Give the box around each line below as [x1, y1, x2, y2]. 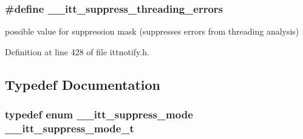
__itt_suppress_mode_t [5, 121, 134, 136]
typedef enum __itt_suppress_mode [5, 107, 193, 122]
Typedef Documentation [5, 75, 160, 93]
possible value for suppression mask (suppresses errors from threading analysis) [5, 25, 299, 38]
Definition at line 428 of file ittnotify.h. [5, 45, 149, 58]
